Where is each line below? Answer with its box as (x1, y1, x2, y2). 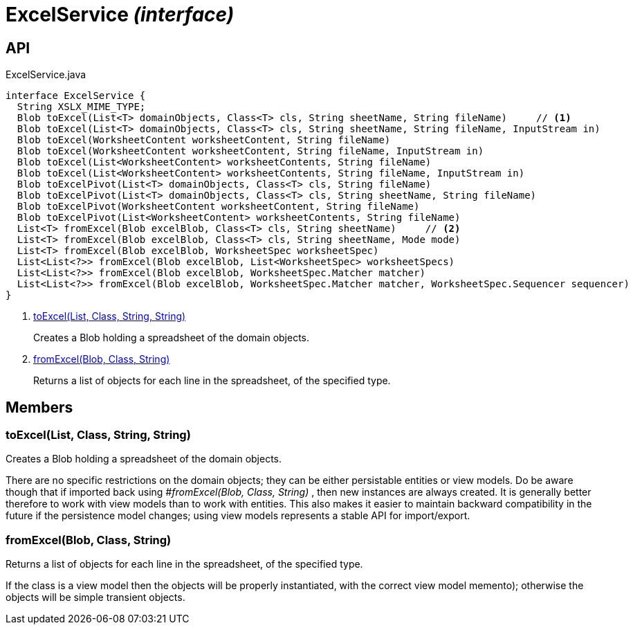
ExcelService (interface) (6, 3, 235, 26)
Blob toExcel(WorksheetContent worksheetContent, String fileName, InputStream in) (17, 145, 484, 157)
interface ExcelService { (6, 90, 146, 102)
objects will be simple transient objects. (6, 591, 185, 604)
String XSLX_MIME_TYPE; (17, 101, 146, 113)
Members (6, 398, 73, 416)
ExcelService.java (6, 69, 86, 81)
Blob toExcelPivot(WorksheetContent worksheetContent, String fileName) (17, 201, 420, 213)
